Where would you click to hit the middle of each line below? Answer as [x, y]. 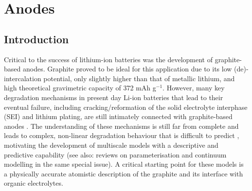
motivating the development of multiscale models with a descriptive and [111, 145]
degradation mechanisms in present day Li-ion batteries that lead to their [114, 97]
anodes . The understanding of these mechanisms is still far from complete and [121, 126]
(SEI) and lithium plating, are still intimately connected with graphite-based [118, 116]
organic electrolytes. [34, 183]
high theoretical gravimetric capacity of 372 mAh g [80, 88]
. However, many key [194, 88]
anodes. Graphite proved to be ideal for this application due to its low [127, 69]
